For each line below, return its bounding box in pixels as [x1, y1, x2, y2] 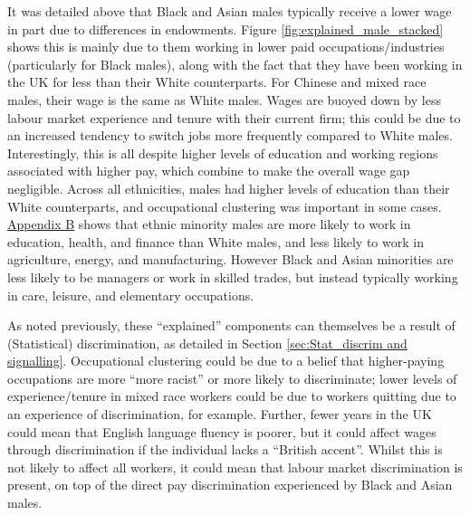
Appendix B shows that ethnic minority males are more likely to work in [7, 215, 411, 234]
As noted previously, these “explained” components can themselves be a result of [7, 316, 456, 335]
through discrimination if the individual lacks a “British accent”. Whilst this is [7, 440, 443, 459]
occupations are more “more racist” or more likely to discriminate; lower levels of [7, 368, 457, 387]
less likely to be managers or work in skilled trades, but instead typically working [7, 267, 458, 286]
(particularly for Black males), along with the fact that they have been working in [7, 54, 463, 73]
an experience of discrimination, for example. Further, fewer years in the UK [7, 405, 432, 424]
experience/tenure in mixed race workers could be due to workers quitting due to [7, 386, 456, 405]
